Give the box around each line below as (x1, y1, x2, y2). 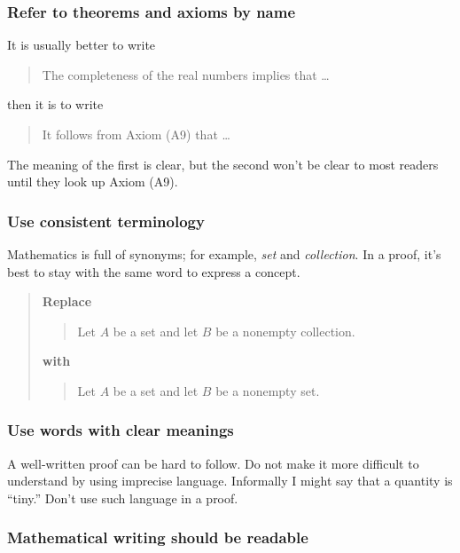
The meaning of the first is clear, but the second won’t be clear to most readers (7, 154, 439, 173)
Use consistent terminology (7, 209, 205, 232)
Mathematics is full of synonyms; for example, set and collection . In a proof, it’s (7, 245, 441, 263)
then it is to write (7, 95, 104, 114)
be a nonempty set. (215, 381, 320, 399)
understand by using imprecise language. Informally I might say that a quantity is (7, 471, 453, 490)
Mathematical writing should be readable (7, 526, 308, 549)
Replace (42, 292, 92, 311)
